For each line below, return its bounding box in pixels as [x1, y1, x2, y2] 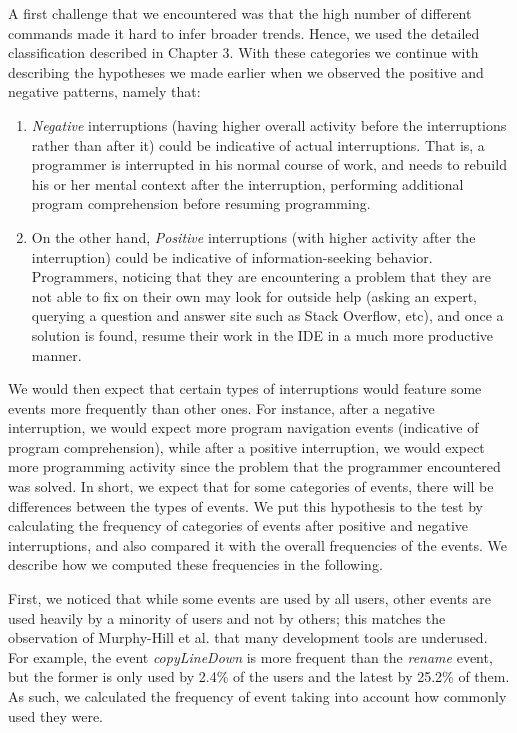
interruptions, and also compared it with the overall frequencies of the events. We [8, 534, 508, 555]
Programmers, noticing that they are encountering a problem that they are [31, 266, 491, 287]
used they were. [8, 705, 103, 726]
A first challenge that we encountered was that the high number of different [8, 3, 472, 23]
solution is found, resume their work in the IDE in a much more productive [31, 324, 494, 345]
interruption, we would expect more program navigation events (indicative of [8, 417, 479, 438]
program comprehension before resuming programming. [31, 193, 371, 214]
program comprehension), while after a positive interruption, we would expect [8, 436, 485, 457]
